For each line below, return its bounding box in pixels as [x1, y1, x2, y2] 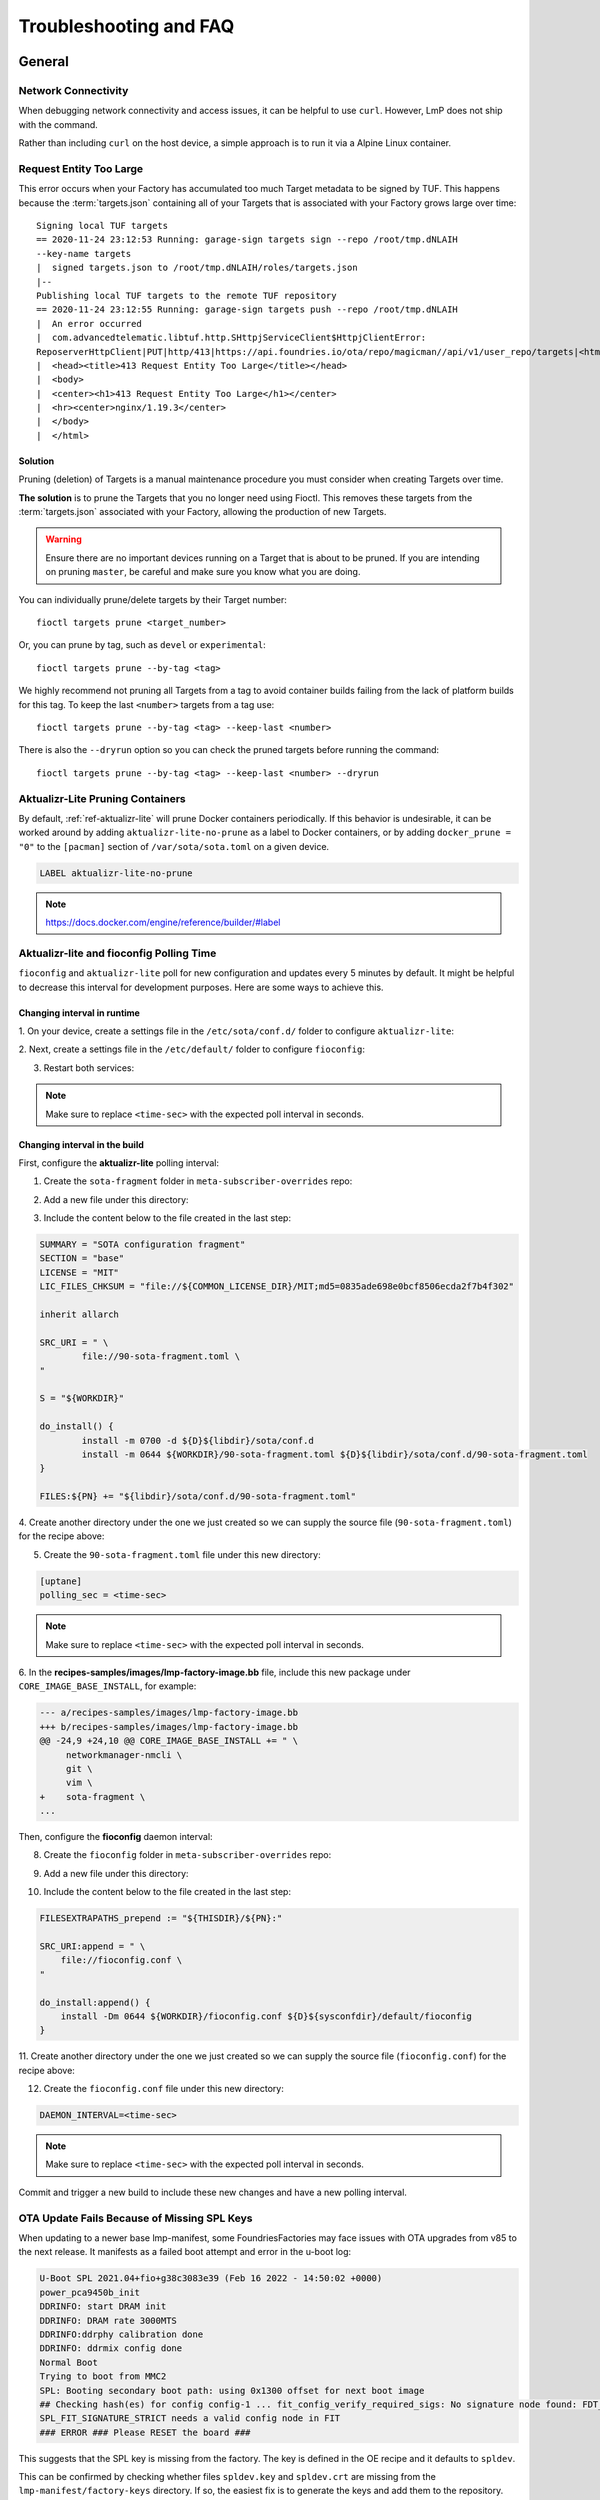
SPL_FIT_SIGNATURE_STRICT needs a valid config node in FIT [39, 2413, 341, 2424]
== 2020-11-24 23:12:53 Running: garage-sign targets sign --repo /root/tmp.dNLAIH [36, 234, 459, 245]
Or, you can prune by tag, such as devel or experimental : [18, 639, 267, 651]
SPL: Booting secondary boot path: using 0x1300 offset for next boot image [39, 2385, 425, 2396]
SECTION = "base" [39, 1253, 125, 1264]
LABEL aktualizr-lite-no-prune [39, 867, 194, 879]
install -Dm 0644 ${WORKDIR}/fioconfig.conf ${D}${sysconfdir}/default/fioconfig [60, 2010, 472, 2022]
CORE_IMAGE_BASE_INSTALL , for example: [18, 1680, 197, 1692]
